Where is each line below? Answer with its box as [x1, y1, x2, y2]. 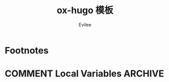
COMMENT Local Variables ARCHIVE [5, 68, 164, 79]
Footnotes [5, 45, 49, 56]
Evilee [78, 21, 92, 28]
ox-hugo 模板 [57, 5, 114, 16]
